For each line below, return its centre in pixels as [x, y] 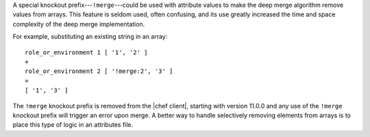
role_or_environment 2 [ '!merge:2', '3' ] [99, 71]
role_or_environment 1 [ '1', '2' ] [86, 52]
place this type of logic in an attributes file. [73, 125]
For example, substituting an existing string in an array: [90, 37]
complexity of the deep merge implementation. [79, 24]
